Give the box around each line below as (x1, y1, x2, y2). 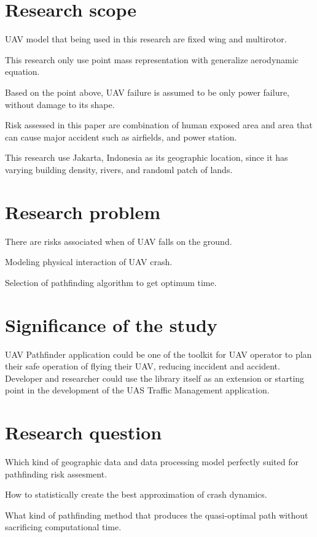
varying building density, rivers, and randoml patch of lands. (5, 163, 233, 176)
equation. (5, 65, 40, 78)
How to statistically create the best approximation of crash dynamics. (5, 488, 267, 501)
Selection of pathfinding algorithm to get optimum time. (5, 276, 217, 288)
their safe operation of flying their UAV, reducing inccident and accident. (5, 360, 280, 373)
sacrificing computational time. (5, 520, 122, 533)
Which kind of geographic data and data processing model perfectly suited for (5, 455, 299, 468)
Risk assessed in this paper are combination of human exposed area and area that (5, 118, 313, 131)
